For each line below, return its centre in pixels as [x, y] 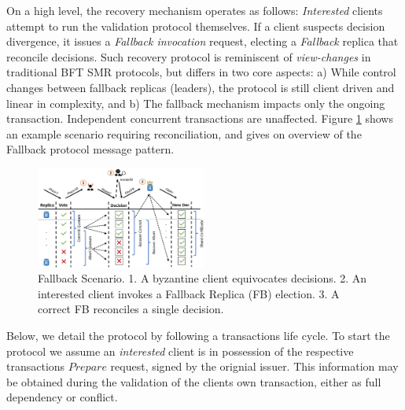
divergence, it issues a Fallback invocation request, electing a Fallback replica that [202, 41]
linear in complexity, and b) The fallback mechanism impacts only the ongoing [196, 103]
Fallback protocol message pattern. [90, 149]
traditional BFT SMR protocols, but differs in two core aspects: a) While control [201, 72]
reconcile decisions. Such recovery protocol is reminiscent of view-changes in [189, 56]
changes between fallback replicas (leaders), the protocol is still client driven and [201, 87]
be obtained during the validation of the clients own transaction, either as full [194, 381]
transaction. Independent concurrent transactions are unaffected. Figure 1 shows [200, 118]
